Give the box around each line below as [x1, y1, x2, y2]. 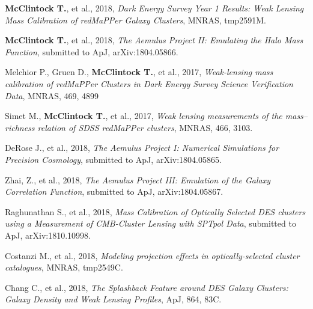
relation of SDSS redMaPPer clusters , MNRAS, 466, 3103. [37, 121, 253, 133]
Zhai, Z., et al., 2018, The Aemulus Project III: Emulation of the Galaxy [5, 173, 270, 186]
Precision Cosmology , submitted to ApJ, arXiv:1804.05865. [5, 153, 222, 165]
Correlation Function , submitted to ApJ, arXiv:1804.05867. [5, 185, 223, 198]
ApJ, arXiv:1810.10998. [5, 228, 91, 241]
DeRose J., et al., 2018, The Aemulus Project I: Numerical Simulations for [5, 141, 279, 154]
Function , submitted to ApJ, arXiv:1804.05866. [5, 45, 178, 58]
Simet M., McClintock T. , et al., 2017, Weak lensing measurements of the [5, 109, 282, 122]
